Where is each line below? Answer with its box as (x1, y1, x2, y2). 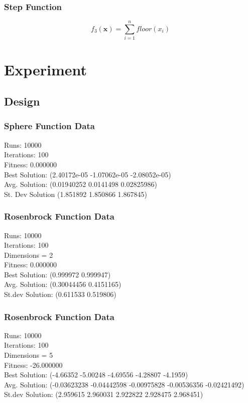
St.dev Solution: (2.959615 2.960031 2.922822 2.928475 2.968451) (4, 389, 203, 399)
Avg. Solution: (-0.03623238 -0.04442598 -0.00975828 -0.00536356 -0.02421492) (4, 379, 244, 389)
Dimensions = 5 (4, 350, 53, 360)
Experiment (4, 59, 87, 79)
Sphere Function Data (4, 120, 95, 132)
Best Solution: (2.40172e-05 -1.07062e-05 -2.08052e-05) (4, 169, 171, 179)
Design (4, 93, 40, 109)
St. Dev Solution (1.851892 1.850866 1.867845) (4, 188, 147, 199)
